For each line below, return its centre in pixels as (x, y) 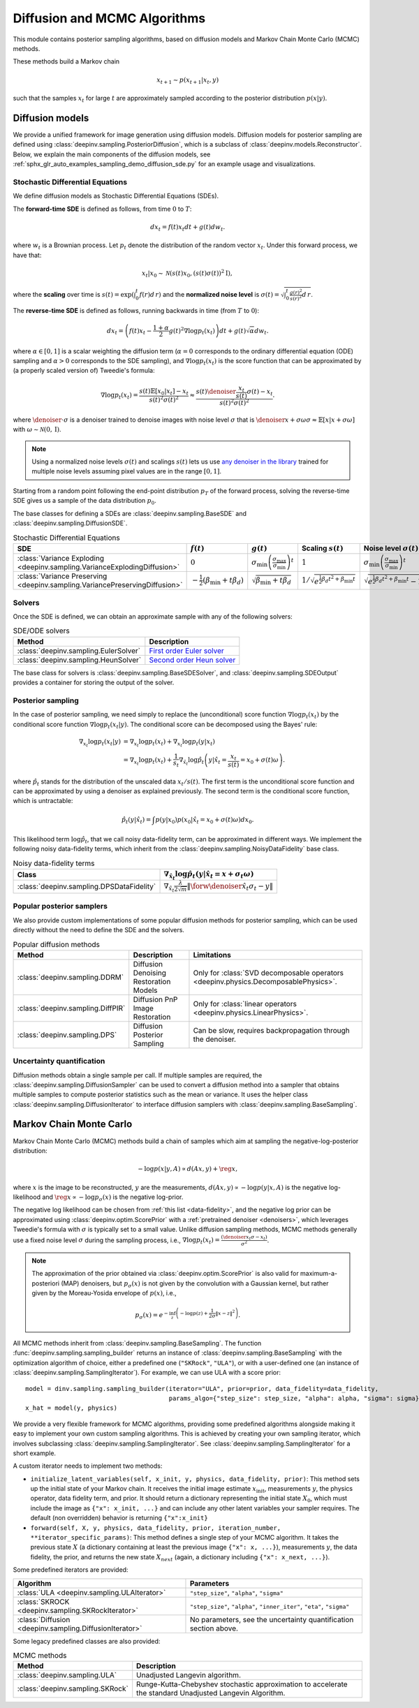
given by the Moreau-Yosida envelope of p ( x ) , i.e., (104, 1293)
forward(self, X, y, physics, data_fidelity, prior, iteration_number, (156, 1528)
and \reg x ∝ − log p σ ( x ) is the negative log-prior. (113, 1198)
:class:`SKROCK (43, 1601)
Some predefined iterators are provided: (71, 1570)
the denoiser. (215, 1039)
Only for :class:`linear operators (245, 1003)
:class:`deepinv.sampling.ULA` (67, 1675)
